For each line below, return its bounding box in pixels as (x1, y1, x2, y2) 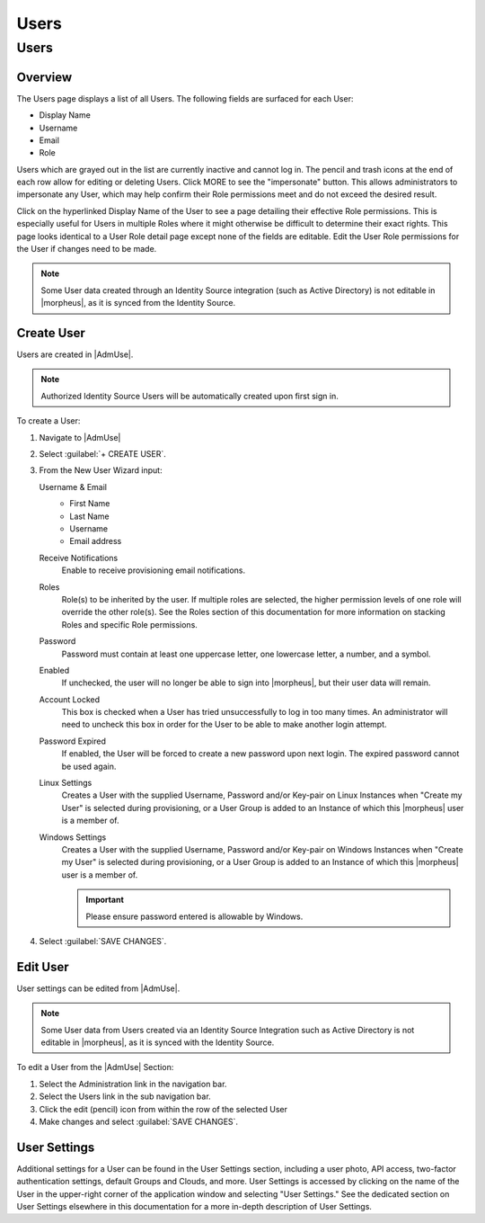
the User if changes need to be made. (16, 244, 157, 254)
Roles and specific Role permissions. (61, 619, 198, 629)
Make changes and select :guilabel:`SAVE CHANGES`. (39, 1116, 238, 1127)
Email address (69, 536, 122, 547)
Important (85, 895, 125, 906)
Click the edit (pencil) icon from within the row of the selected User (39, 1103, 287, 1114)
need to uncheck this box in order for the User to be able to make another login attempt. (61, 719, 387, 730)
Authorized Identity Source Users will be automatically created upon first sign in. (40, 390, 339, 401)
